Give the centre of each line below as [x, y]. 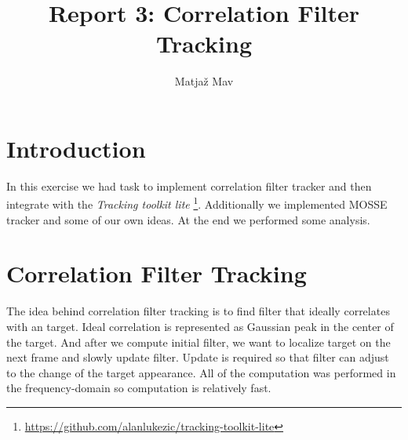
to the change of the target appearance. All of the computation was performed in [201, 372]
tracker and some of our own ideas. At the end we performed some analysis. [188, 219]
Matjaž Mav [204, 81]
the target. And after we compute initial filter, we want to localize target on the [199, 342]
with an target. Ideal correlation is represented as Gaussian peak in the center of [200, 326]
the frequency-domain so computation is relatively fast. [139, 388]
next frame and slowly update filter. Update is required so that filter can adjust [198, 357]
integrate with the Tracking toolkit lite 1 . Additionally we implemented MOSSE [197, 203]
